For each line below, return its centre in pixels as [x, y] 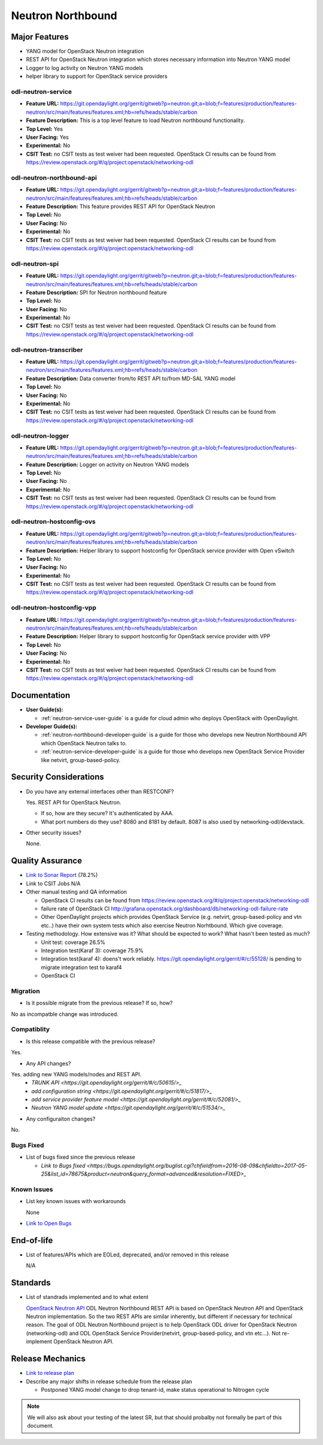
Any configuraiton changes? [61, 1119]
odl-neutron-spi [35, 263]
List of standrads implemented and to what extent [87, 1297]
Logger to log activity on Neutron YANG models [85, 68]
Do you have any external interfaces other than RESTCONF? [100, 791]
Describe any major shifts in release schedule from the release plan [109, 1381]
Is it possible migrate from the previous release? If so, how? [99, 1003]
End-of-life [32, 1240]
